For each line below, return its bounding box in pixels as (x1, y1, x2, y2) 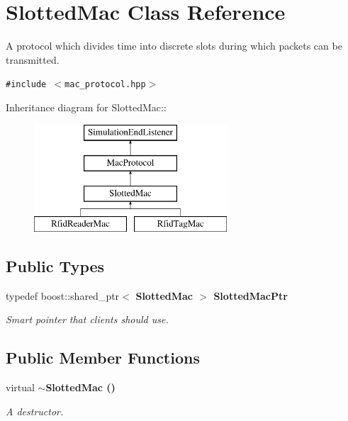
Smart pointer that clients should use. (6, 312, 169, 327)
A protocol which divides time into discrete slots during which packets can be (6, 38, 342, 53)
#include (6, 79, 47, 90)
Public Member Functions (6, 347, 200, 369)
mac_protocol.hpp (64, 79, 146, 90)
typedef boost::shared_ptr (6, 288, 120, 303)
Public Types (6, 254, 105, 276)
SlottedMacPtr (213, 288, 288, 303)
